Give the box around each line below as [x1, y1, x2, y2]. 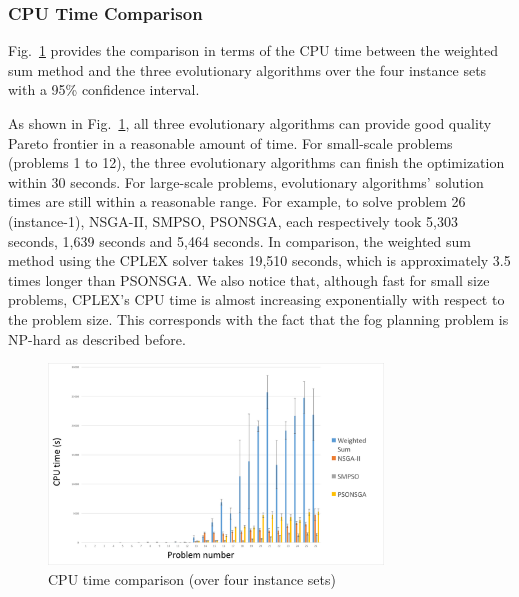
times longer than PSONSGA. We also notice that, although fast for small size [8, 269, 490, 290]
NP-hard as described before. [8, 328, 186, 349]
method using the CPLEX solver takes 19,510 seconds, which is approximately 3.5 [8, 250, 511, 271]
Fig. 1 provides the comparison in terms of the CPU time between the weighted [8, 40, 498, 61]
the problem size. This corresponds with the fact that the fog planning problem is [8, 308, 509, 329]
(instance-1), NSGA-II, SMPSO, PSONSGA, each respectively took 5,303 [8, 210, 458, 231]
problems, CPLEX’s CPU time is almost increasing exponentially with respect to [8, 289, 505, 310]
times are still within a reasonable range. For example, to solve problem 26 [8, 191, 466, 212]
